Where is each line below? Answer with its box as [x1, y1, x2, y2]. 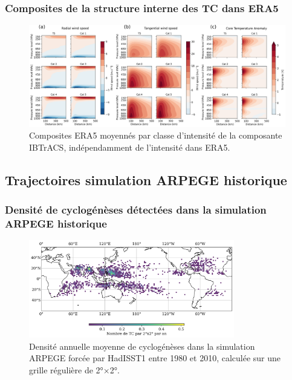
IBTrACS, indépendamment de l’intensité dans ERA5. [29, 140, 230, 153]
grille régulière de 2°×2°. [29, 363, 120, 376]
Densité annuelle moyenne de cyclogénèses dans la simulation [29, 339, 255, 352]
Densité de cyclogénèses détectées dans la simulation [5, 202, 267, 217]
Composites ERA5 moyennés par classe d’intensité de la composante [29, 129, 282, 142]
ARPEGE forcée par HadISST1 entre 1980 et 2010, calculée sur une [29, 352, 281, 364]
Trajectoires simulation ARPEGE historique [5, 170, 287, 189]
